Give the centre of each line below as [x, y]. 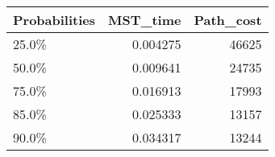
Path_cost [228, 20]
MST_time [145, 20]
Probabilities [54, 20]
